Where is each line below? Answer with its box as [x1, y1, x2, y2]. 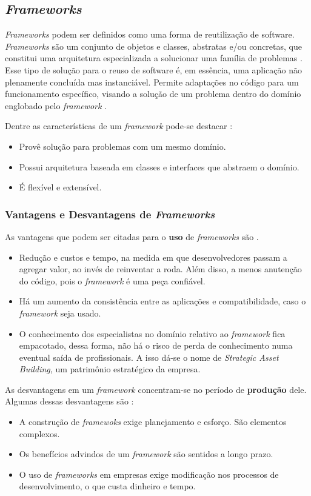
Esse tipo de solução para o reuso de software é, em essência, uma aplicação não [5, 63, 302, 76]
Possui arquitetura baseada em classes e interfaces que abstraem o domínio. [19, 160, 299, 173]
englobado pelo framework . [5, 99, 107, 112]
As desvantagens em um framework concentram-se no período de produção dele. [5, 383, 307, 395]
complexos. [19, 427, 60, 440]
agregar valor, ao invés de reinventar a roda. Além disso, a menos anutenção [19, 263, 302, 275]
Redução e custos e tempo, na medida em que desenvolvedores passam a [19, 250, 287, 263]
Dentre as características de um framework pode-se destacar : [5, 119, 233, 132]
